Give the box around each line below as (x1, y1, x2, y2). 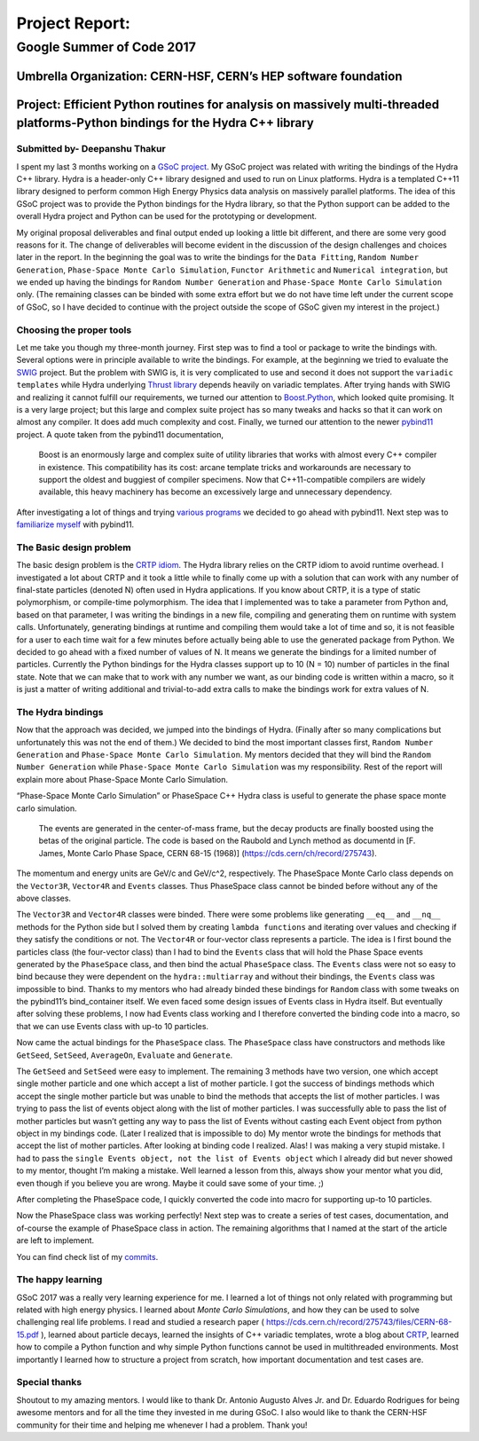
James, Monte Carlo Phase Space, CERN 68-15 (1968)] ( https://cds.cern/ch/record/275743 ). (38, 847, 377, 858)
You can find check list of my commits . (16, 1251, 159, 1262)
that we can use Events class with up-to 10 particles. (16, 1020, 208, 1031)
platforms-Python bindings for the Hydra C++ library (16, 115, 314, 130)
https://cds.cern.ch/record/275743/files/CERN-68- (266, 1317, 452, 1327)
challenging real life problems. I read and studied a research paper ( (16, 1317, 265, 1327)
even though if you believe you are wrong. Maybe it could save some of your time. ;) (16, 1177, 324, 1188)
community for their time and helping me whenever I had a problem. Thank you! (16, 1420, 308, 1430)
